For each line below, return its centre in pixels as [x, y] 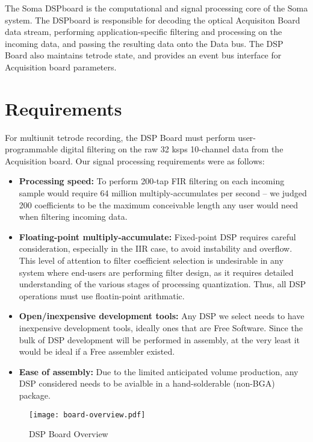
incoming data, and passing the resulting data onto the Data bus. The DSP [144, 43]
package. [35, 395]
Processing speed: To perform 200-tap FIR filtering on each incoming [152, 181]
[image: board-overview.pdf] [87, 415]
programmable [31, 149]
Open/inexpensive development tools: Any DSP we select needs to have [162, 316]
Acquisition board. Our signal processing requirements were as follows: [135, 160]
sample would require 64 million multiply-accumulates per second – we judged [163, 193]
